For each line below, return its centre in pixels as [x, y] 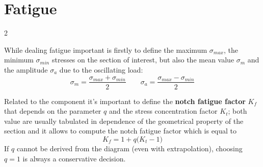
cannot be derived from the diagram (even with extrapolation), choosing [129, 148]
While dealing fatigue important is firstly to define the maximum [106, 49]
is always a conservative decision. [74, 158]
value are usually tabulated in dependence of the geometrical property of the [124, 121]
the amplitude [26, 69]
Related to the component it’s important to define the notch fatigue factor [125, 101]
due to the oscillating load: [101, 69]
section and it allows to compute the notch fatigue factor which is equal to [121, 131]
